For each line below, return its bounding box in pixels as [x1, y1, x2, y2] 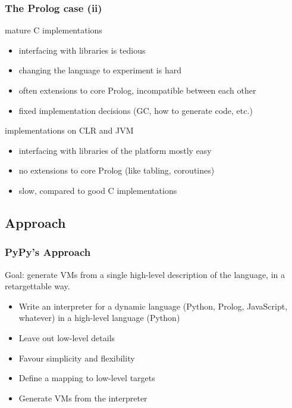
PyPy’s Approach [5, 245, 91, 259]
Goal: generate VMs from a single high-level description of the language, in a [5, 268, 285, 280]
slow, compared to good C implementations [18, 184, 177, 196]
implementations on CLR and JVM [5, 124, 134, 137]
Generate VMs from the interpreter [18, 391, 147, 404]
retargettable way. [5, 280, 70, 292]
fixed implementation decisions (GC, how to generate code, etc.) [18, 104, 253, 116]
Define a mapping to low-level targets [18, 372, 155, 384]
